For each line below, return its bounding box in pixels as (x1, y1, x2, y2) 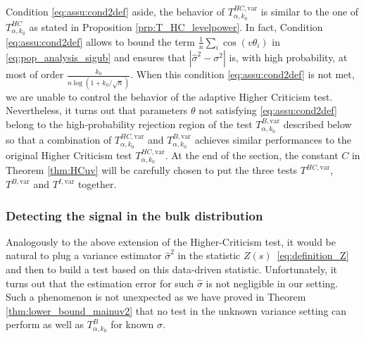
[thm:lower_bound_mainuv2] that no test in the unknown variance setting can (6, 303, 347, 318)
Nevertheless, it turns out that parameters (6, 103, 188, 118)
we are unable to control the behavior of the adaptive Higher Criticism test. (6, 89, 333, 104)
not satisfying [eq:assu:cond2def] (198, 103, 337, 118)
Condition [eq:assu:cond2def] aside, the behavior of (6, 4, 225, 18)
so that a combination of (6, 132, 112, 146)
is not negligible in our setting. (206, 275, 339, 290)
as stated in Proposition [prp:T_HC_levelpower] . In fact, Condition (29, 19, 323, 34)
